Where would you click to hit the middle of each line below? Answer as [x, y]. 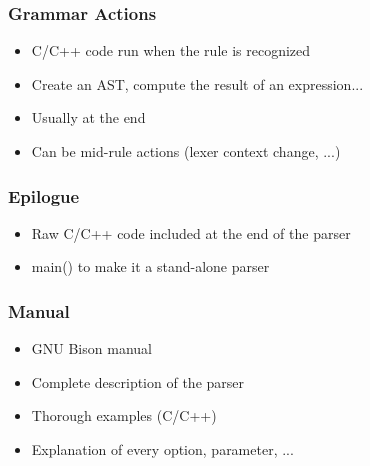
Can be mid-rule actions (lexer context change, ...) [186, 151]
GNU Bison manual [91, 348]
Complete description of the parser [138, 381]
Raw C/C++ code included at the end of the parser [191, 232]
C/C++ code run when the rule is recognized [171, 50]
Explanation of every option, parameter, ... [162, 449]
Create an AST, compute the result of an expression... [197, 83]
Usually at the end [88, 117]
